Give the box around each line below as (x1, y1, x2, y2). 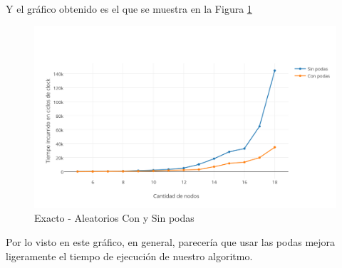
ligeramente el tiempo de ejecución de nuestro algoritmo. (6, 248, 253, 263)
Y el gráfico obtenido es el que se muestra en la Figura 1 (6, 1, 252, 16)
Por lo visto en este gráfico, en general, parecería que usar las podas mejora (6, 235, 336, 250)
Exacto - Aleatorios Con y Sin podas (34, 210, 195, 225)
